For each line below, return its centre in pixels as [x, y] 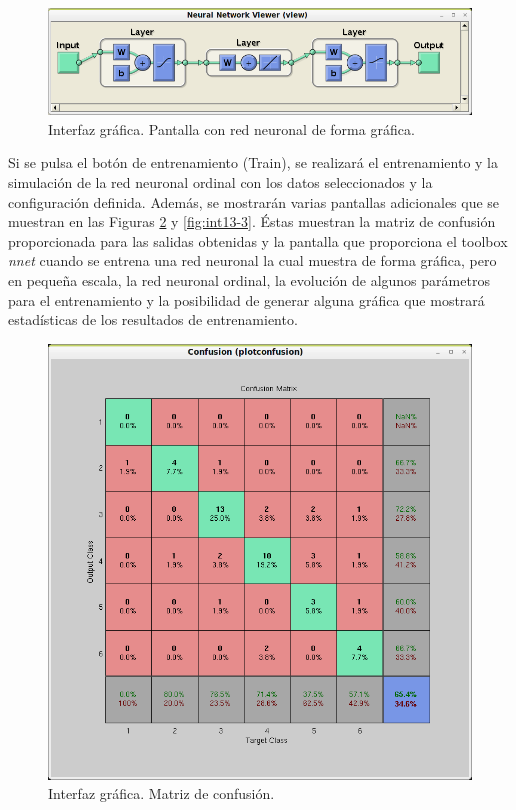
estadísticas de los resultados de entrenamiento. [153, 319]
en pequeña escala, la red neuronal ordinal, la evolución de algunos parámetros [249, 279]
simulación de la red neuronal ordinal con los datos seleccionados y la [220, 181]
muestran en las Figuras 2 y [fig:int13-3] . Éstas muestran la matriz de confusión [252, 221]
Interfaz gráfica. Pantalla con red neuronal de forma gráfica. [231, 128]
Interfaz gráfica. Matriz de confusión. [161, 793]
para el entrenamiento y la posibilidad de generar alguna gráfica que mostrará [246, 299]
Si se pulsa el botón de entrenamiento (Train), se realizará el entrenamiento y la [253, 162]
